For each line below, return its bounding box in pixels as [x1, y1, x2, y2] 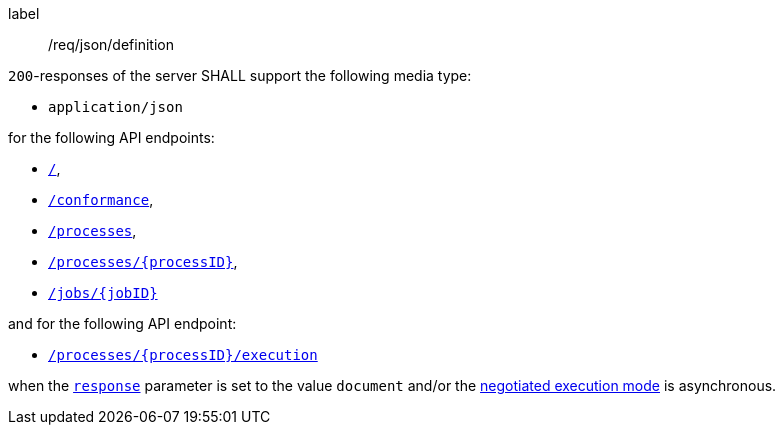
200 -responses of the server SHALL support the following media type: [8, 67, 472, 84]
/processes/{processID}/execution [48, 347, 318, 363]
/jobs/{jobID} [48, 285, 158, 301]
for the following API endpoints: [8, 129, 215, 146]
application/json [48, 99, 183, 115]
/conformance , [48, 191, 154, 208]
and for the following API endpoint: [8, 315, 237, 332]
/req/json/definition [48, 36, 174, 53]
